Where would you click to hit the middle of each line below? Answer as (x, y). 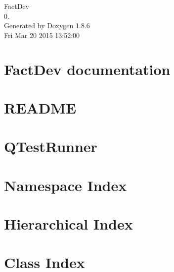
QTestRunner (51, 146)
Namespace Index (65, 185)
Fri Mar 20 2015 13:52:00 (42, 35)
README (40, 107)
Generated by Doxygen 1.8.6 (47, 25)
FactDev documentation (87, 69)
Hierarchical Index (68, 224)
